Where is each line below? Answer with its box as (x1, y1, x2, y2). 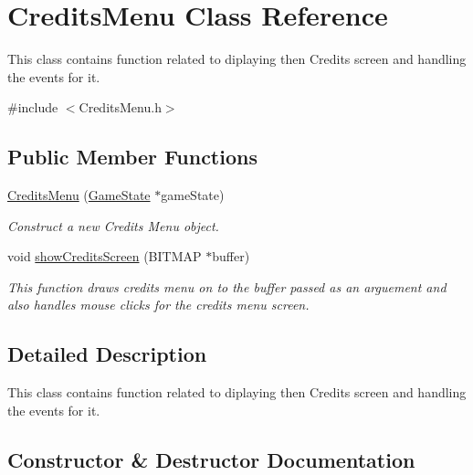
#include (7, 98, 58, 117)
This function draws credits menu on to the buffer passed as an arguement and (7, 277, 447, 296)
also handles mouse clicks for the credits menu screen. (7, 295, 310, 314)
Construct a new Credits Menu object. (7, 216, 219, 235)
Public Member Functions (7, 142, 258, 171)
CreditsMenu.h (79, 98, 162, 117)
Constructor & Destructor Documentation (7, 445, 415, 473)
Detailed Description (7, 340, 207, 368)
